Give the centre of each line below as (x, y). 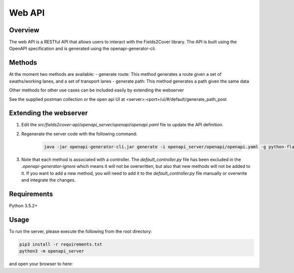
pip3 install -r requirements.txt (61, 244)
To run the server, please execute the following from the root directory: (81, 231)
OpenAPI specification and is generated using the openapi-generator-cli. (83, 48)
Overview (24, 30)
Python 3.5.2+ (23, 205)
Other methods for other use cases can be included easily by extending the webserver (97, 90)
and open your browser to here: (41, 264)
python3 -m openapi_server (52, 251)
